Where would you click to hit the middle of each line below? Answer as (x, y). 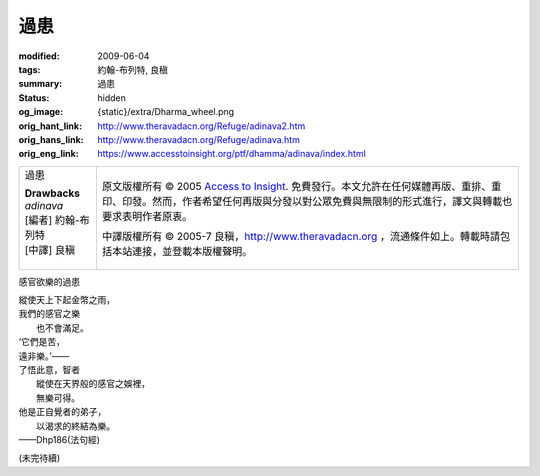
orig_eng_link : (48, 154)
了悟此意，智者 (49, 370)
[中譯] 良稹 (49, 250)
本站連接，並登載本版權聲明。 (182, 251)
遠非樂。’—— (44, 356)
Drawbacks (52, 193)
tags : (29, 69)
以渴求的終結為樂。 (75, 426)
